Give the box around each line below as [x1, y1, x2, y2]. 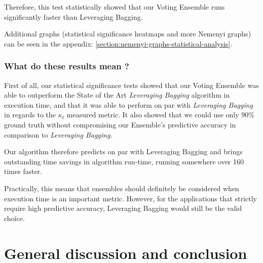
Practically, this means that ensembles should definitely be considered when [4, 183, 239, 193]
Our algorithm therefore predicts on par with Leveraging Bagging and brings [4, 146, 243, 157]
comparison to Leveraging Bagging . [4, 129, 112, 140]
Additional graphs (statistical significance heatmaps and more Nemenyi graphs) [4, 28, 251, 39]
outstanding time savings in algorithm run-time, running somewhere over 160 [4, 156, 244, 166]
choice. [4, 212, 25, 223]
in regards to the [4, 109, 56, 120]
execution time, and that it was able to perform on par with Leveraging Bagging [4, 99, 253, 110]
